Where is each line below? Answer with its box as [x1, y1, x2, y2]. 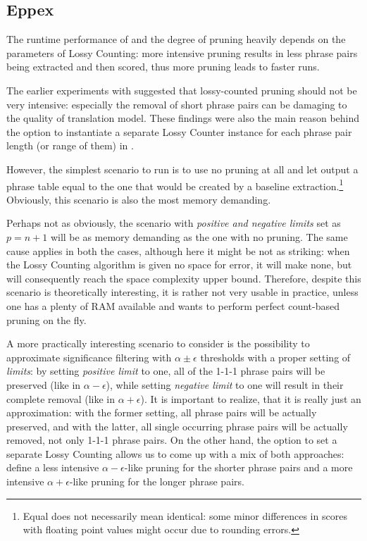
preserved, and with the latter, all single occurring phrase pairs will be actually [6, 418, 348, 433]
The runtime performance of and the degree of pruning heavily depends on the [6, 32, 346, 46]
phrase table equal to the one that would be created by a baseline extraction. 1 [6, 176, 344, 193]
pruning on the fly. [6, 312, 87, 327]
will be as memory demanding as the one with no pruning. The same [50, 229, 348, 244]
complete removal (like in [6, 391, 116, 406]
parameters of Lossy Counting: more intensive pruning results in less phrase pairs [6, 45, 358, 60]
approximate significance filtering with [6, 349, 172, 364]
